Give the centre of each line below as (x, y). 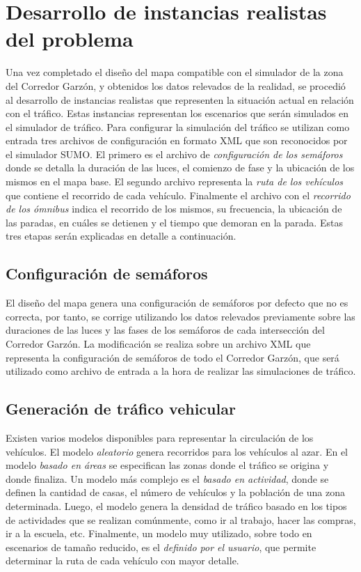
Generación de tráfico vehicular (121, 409)
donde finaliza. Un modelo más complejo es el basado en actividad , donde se (167, 478)
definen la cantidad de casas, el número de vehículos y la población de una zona (175, 492)
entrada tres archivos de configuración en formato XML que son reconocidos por (177, 140)
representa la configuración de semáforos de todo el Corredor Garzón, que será (173, 357)
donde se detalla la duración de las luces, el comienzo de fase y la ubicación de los (180, 168)
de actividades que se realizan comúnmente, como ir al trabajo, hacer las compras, (181, 519)
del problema (70, 39)
